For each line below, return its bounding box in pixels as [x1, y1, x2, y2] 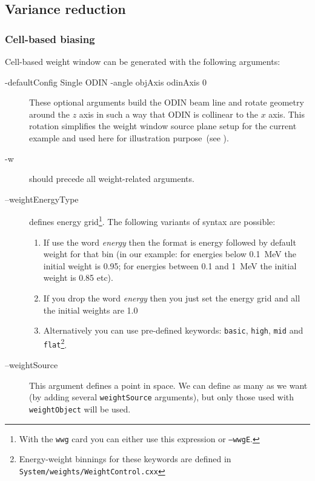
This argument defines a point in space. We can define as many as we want [29, 378, 308, 391]
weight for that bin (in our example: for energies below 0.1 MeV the [43, 247, 296, 260]
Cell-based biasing [5, 31, 95, 46]
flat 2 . [43, 336, 67, 351]
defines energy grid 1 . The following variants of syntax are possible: [29, 214, 276, 227]
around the [29, 107, 70, 120]
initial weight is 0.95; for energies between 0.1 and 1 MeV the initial [43, 259, 297, 272]
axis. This [268, 107, 305, 120]
